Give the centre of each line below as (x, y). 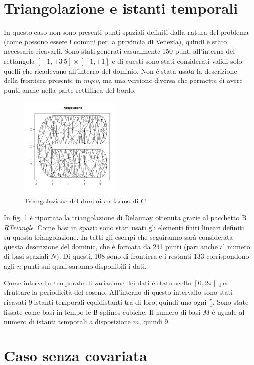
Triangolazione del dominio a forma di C (85, 201)
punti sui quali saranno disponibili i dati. (85, 265)
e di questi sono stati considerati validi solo (177, 61)
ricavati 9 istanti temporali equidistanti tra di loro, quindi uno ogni (105, 302)
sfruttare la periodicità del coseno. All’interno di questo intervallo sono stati (118, 292)
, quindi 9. (155, 321)
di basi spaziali (26, 256)
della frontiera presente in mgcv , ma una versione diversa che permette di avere (123, 80)
